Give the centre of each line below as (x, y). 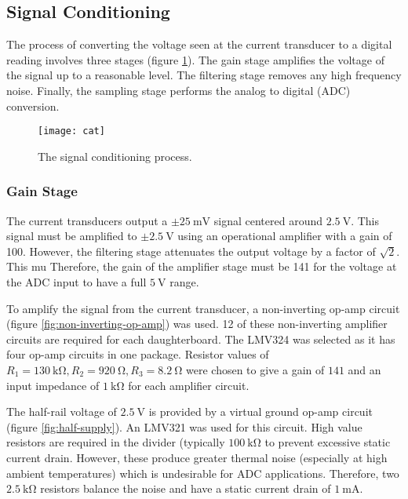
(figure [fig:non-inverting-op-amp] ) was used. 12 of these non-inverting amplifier (197, 324)
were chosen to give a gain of (255, 369)
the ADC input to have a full (76, 282)
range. (184, 282)
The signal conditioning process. (115, 156)
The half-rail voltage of (62, 412)
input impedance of (53, 385)
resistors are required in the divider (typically (116, 442)
